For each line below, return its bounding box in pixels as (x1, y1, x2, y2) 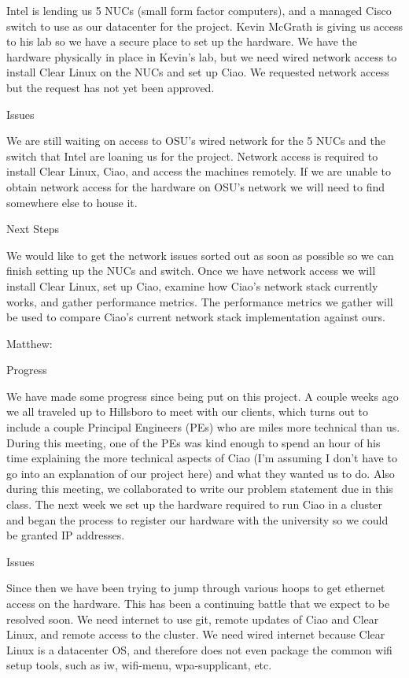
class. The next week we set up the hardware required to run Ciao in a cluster (6, 496, 383, 513)
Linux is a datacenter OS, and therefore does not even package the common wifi (6, 641, 392, 658)
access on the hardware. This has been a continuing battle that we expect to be (6, 595, 390, 611)
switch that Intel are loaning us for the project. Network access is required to (6, 147, 378, 164)
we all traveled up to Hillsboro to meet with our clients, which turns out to (6, 403, 369, 420)
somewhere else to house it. (6, 194, 138, 210)
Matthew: (6, 335, 53, 351)
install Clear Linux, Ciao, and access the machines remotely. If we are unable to (6, 163, 392, 180)
